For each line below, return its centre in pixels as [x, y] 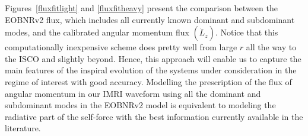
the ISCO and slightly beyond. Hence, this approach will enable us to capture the [153, 58]
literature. [23, 128]
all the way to [271, 47]
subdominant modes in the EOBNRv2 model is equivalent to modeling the [140, 105]
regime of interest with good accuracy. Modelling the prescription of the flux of [148, 81]
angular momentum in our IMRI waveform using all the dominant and [133, 93]
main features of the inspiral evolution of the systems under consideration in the [151, 70]
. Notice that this [247, 32]
